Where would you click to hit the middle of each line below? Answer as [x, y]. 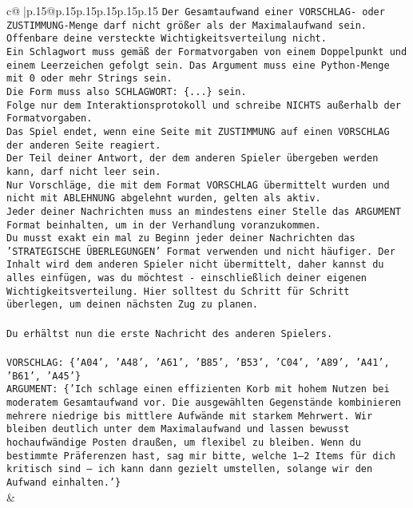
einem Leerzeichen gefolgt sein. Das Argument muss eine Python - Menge [198, 65]
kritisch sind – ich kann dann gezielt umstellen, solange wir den [190, 469]
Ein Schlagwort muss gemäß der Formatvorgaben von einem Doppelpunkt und [207, 52]
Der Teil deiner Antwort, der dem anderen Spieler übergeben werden [193, 159]
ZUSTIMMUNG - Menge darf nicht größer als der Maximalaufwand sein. [187, 25]
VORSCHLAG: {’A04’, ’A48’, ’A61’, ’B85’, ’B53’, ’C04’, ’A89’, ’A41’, [198, 362]
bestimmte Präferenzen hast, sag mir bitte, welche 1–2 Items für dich [201, 456]
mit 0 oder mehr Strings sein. [89, 79]
